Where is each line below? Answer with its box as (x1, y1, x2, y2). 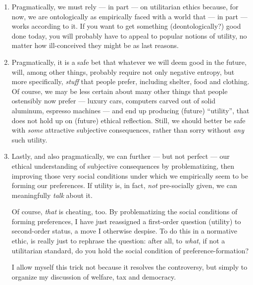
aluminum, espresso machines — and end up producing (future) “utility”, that (11, 105, 250, 115)
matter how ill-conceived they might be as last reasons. (11, 40, 179, 50)
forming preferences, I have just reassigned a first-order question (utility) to (11, 216, 241, 226)
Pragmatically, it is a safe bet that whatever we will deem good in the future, (11, 56, 247, 67)
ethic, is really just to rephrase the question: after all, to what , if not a (11, 236, 225, 246)
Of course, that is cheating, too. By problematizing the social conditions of (11, 206, 238, 217)
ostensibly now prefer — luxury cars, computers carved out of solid (11, 95, 216, 106)
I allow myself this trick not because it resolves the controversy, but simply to (11, 262, 248, 272)
